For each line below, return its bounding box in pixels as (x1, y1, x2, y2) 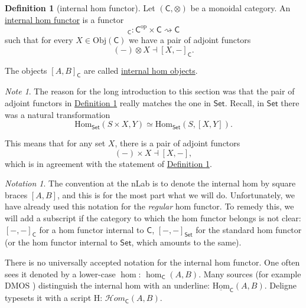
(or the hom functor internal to (5, 236, 118, 248)
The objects (5, 64, 47, 76)
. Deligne (264, 279, 297, 291)
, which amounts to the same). (131, 236, 242, 248)
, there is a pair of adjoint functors (115, 137, 240, 149)
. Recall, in (224, 96, 264, 109)
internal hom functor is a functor (5, 13, 124, 25)
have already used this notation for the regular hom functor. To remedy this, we (5, 200, 294, 212)
